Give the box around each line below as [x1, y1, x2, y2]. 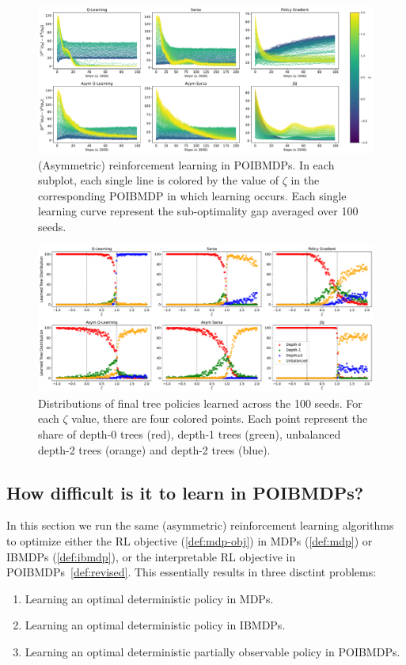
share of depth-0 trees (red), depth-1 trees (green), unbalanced [38, 425, 341, 442]
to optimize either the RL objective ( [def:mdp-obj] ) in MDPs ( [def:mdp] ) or [6, 532, 373, 549]
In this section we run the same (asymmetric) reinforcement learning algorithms [6, 517, 394, 534]
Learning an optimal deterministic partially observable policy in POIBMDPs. [25, 643, 400, 659]
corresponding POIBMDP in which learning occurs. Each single [38, 187, 347, 203]
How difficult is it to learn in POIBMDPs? [6, 480, 364, 504]
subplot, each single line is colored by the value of [38, 172, 279, 188]
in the [290, 172, 320, 188]
